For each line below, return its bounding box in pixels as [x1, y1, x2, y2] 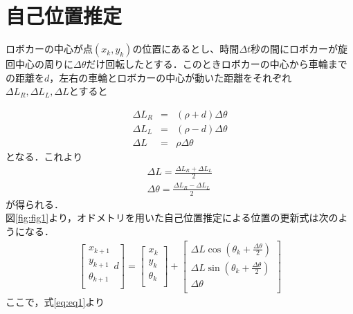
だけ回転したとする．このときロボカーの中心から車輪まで [86, 57, 347, 71]
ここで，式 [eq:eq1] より [6, 294, 105, 308]
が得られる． [6, 196, 64, 211]
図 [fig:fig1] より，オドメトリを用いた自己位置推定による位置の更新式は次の [6, 210, 338, 225]
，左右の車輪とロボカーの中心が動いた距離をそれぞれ [49, 70, 292, 84]
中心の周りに [15, 57, 73, 71]
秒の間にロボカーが [251, 41, 338, 56]
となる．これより [6, 149, 83, 163]
